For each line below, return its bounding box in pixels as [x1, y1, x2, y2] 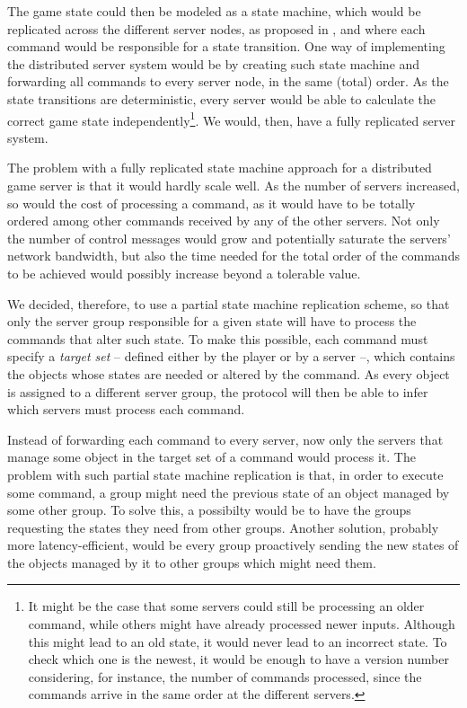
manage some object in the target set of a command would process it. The [7, 447, 416, 466]
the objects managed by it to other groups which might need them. [7, 553, 376, 571]
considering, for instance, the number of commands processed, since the [28, 667, 422, 686]
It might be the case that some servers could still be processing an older [28, 597, 425, 615]
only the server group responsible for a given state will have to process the [7, 312, 417, 331]
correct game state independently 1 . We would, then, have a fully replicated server [7, 108, 455, 129]
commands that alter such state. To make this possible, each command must [7, 329, 428, 348]
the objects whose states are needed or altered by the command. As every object [7, 364, 450, 383]
